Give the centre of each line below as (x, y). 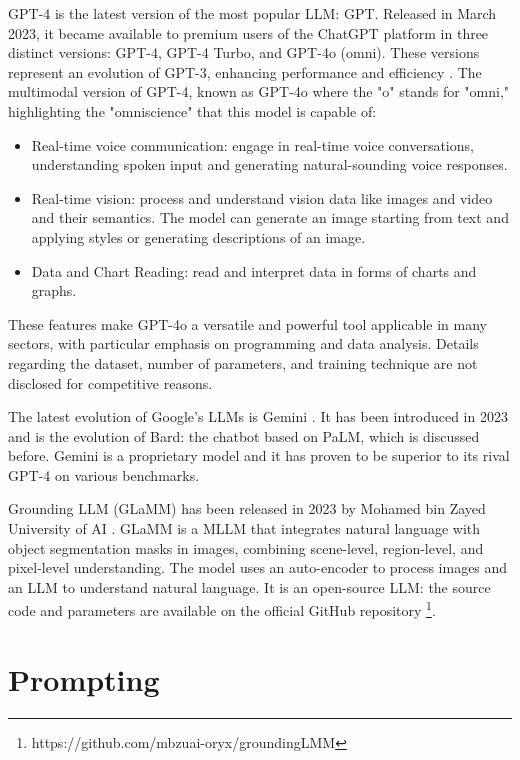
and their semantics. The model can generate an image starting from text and (270, 217)
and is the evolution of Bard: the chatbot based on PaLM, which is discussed (244, 435)
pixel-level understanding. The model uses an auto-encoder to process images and (258, 567)
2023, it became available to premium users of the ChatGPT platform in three (248, 32)
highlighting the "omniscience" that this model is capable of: (192, 110)
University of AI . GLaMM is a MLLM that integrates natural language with (244, 528)
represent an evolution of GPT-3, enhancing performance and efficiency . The (245, 71)
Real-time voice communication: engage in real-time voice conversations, (252, 144)
